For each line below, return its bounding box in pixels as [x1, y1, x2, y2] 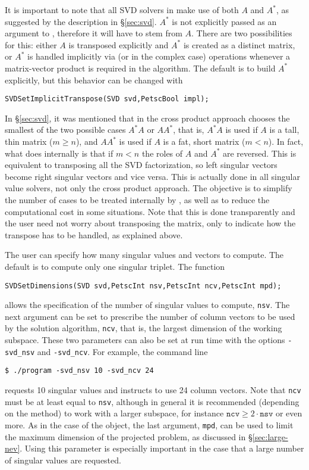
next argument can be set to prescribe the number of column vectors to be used [5, 310, 295, 322]
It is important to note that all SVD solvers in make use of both [5, 4, 239, 15]
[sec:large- [252, 430, 288, 443]
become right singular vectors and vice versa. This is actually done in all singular [5, 170, 300, 182]
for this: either [5, 38, 57, 51]
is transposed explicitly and [68, 38, 169, 51]
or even [275, 407, 302, 419]
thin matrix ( [5, 135, 53, 147]
